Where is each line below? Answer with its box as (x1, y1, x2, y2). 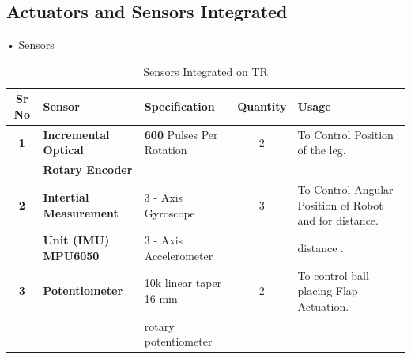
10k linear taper (144, 274, 222, 291)
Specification (144, 98, 215, 115)
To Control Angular (297, 181, 394, 198)
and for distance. (297, 212, 379, 229)
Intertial (43, 188, 89, 205)
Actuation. (297, 297, 349, 314)
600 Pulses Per (144, 126, 218, 142)
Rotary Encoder (43, 161, 133, 178)
